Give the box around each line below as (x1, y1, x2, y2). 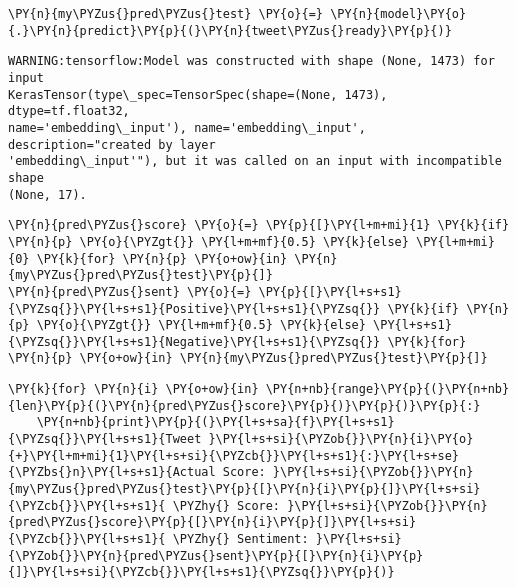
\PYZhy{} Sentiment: (172, 532, 309, 547)
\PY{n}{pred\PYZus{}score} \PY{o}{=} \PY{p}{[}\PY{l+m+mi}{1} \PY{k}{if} (8, 218, 510, 233)
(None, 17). (8, 187, 87, 202)
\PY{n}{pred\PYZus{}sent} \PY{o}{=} (8, 284, 252, 299)
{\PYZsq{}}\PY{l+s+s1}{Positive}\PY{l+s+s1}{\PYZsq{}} (8, 301, 381, 316)
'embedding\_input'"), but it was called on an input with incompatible (8, 154, 502, 169)
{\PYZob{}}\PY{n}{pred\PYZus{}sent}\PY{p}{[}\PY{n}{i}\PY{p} (8, 548, 424, 563)
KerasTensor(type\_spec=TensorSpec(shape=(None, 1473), (8, 87, 388, 102)
